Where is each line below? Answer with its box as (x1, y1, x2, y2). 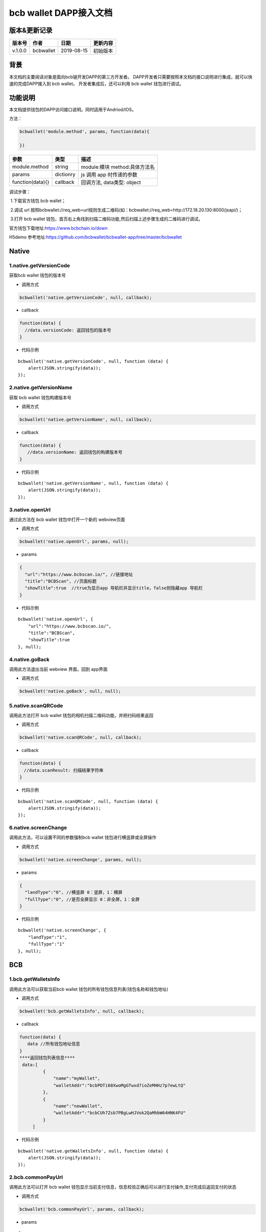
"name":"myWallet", (53, 1076, 100, 1081)
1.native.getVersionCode (9, 262, 70, 269)
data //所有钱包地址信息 (27, 1041, 80, 1047)
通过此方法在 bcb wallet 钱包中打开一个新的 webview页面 (9, 516, 126, 522)
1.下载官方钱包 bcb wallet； (10, 198, 66, 204)
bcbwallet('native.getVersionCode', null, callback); (19, 295, 152, 300)
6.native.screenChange (9, 824, 67, 831)
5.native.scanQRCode (9, 702, 64, 709)
